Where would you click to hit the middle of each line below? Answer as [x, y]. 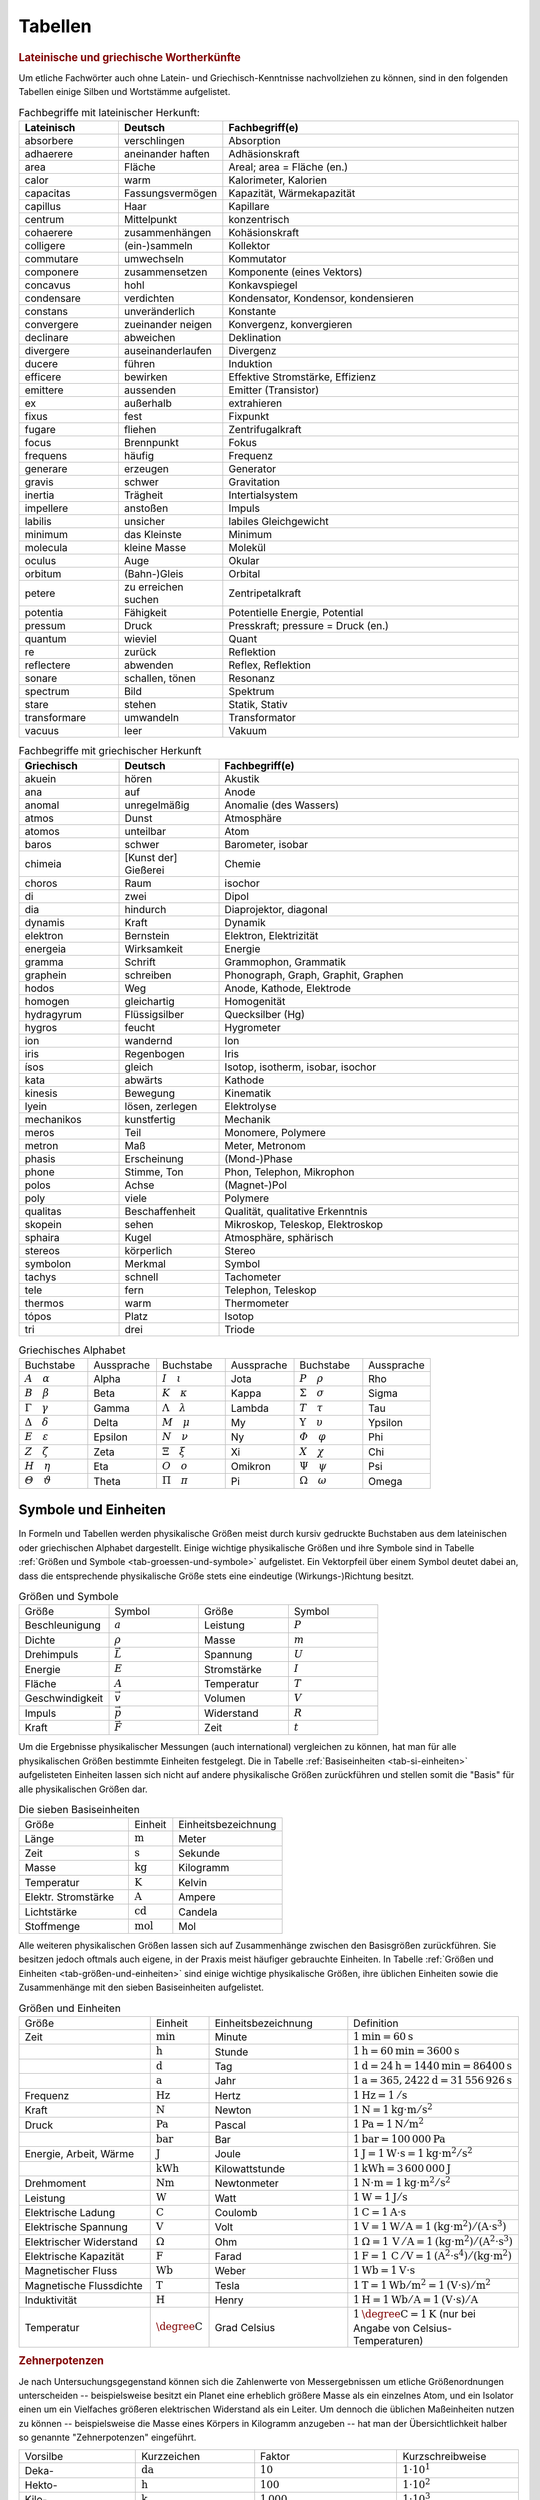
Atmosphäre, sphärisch [279, 1238]
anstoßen [146, 508]
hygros [41, 1028]
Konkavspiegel [263, 285]
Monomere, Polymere [275, 1133]
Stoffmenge [52, 1926]
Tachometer [253, 1277]
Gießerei [144, 870]
